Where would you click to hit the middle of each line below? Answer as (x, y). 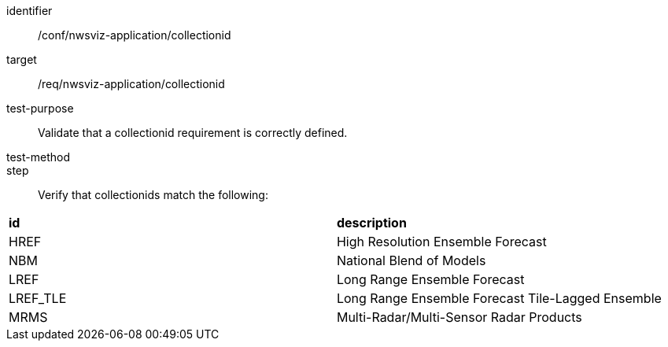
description (371, 223)
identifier (30, 11)
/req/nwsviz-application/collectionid (131, 84)
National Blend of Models (411, 260)
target (22, 59)
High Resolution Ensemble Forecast (441, 242)
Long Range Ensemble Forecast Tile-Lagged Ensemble (499, 298)
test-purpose (40, 108)
